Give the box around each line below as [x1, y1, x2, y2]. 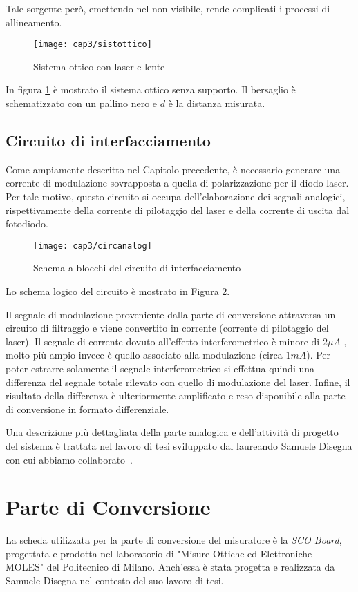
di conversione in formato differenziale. [6, 401, 169, 416]
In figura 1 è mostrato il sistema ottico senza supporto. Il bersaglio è [6, 82, 296, 97]
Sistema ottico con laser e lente [33, 59, 165, 73]
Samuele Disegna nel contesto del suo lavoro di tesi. [6, 573, 224, 588]
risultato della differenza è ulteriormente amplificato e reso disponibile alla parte [6, 388, 346, 403]
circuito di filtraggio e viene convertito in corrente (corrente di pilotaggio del [6, 321, 329, 335]
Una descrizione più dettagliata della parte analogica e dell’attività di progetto [6, 425, 339, 439]
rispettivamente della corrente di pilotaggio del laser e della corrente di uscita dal [6, 202, 350, 217]
